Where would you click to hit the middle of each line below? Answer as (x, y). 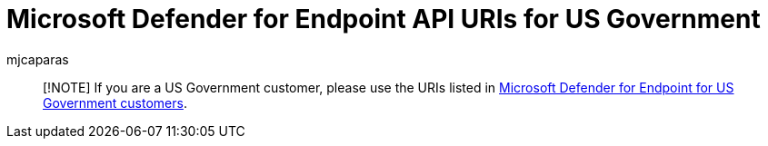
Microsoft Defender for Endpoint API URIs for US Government (384, 19)
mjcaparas (38, 59)
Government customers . (115, 102)
